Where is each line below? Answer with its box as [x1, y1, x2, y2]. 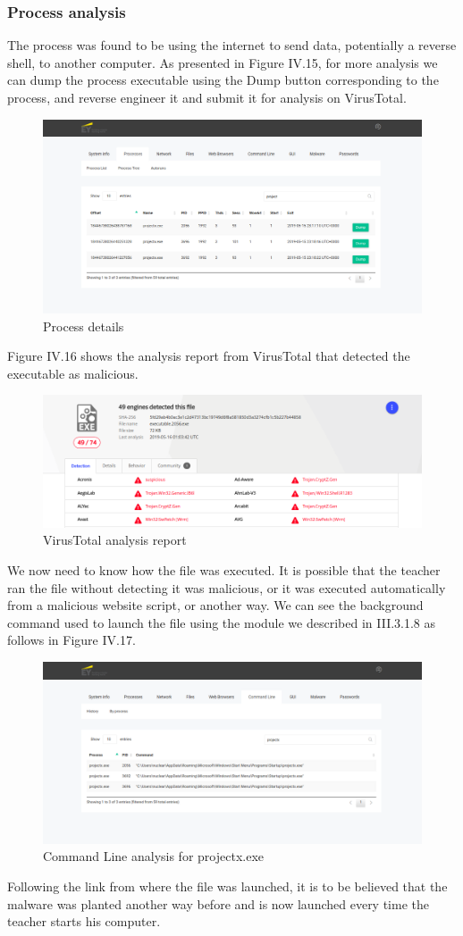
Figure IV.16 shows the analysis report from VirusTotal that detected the [7, 347, 410, 365]
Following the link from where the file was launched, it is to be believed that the [7, 876, 448, 895]
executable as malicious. [7, 364, 139, 382]
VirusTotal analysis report [43, 531, 187, 549]
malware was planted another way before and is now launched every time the [7, 894, 429, 913]
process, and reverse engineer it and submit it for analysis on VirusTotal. [7, 88, 407, 106]
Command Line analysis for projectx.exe [43, 847, 264, 865]
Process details [43, 316, 124, 335]
